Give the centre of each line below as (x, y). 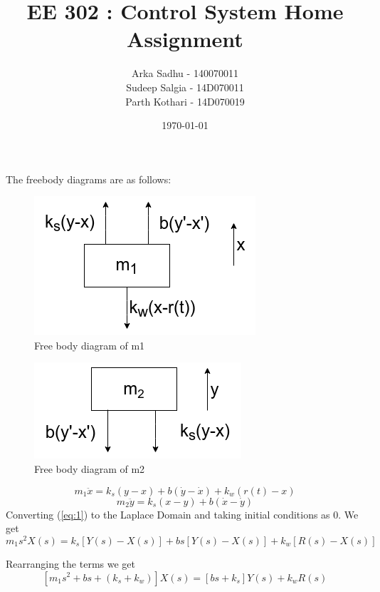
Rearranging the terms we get (70, 563)
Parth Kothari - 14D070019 (185, 101)
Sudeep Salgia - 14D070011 (185, 87)
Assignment (185, 39)
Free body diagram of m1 (90, 345)
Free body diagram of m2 (90, 469)
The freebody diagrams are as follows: (89, 179)
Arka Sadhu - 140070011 (185, 73)
